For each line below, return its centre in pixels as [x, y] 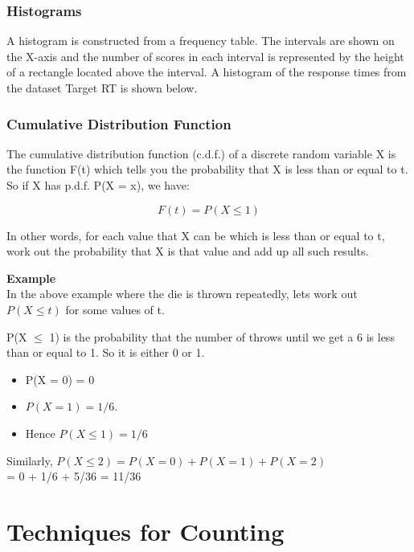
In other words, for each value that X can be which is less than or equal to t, [196, 235]
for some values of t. [115, 309]
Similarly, [30, 460]
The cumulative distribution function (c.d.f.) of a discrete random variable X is [201, 153]
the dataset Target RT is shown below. [102, 88]
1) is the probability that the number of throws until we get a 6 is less [222, 336]
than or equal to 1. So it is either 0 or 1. [106, 352]
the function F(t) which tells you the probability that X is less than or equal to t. [207, 169]
